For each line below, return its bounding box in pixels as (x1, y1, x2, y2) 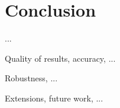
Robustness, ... (5, 72, 58, 84)
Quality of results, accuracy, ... (5, 52, 116, 64)
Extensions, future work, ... (5, 91, 103, 104)
